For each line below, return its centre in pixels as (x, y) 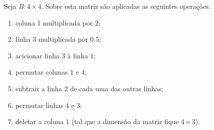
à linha (78, 55)
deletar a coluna (39, 121)
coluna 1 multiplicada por (54, 22)
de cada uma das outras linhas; (117, 88)
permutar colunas (42, 72)
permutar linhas (39, 105)
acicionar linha (37, 55)
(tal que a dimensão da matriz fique (125, 121)
